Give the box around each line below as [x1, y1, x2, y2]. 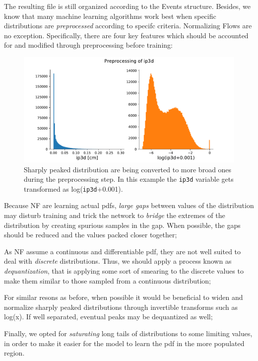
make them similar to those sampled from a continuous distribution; [4, 275, 211, 286]
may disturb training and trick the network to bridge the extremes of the [4, 210, 225, 220]
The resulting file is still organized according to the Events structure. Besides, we [4, 1, 251, 11]
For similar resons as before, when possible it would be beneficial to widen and [4, 292, 243, 302]
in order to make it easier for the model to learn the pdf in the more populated [4, 338, 245, 348]
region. [4, 348, 25, 358]
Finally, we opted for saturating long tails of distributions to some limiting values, [4, 328, 253, 338]
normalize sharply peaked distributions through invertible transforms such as [4, 301, 238, 312]
